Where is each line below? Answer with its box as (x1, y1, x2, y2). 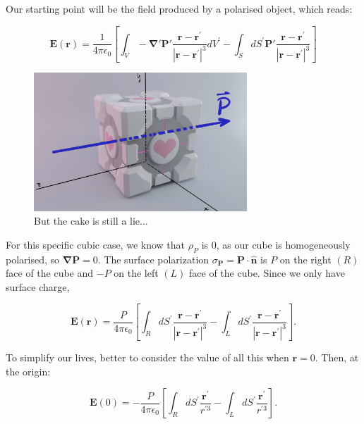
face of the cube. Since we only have (189, 266, 345, 280)
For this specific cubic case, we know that (6, 237, 185, 251)
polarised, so (6, 251, 60, 266)
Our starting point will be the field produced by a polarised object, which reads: (6, 1, 353, 15)
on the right (279, 251, 332, 266)
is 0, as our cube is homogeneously (201, 237, 351, 251)
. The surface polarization (97, 251, 210, 266)
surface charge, (6, 279, 70, 294)
